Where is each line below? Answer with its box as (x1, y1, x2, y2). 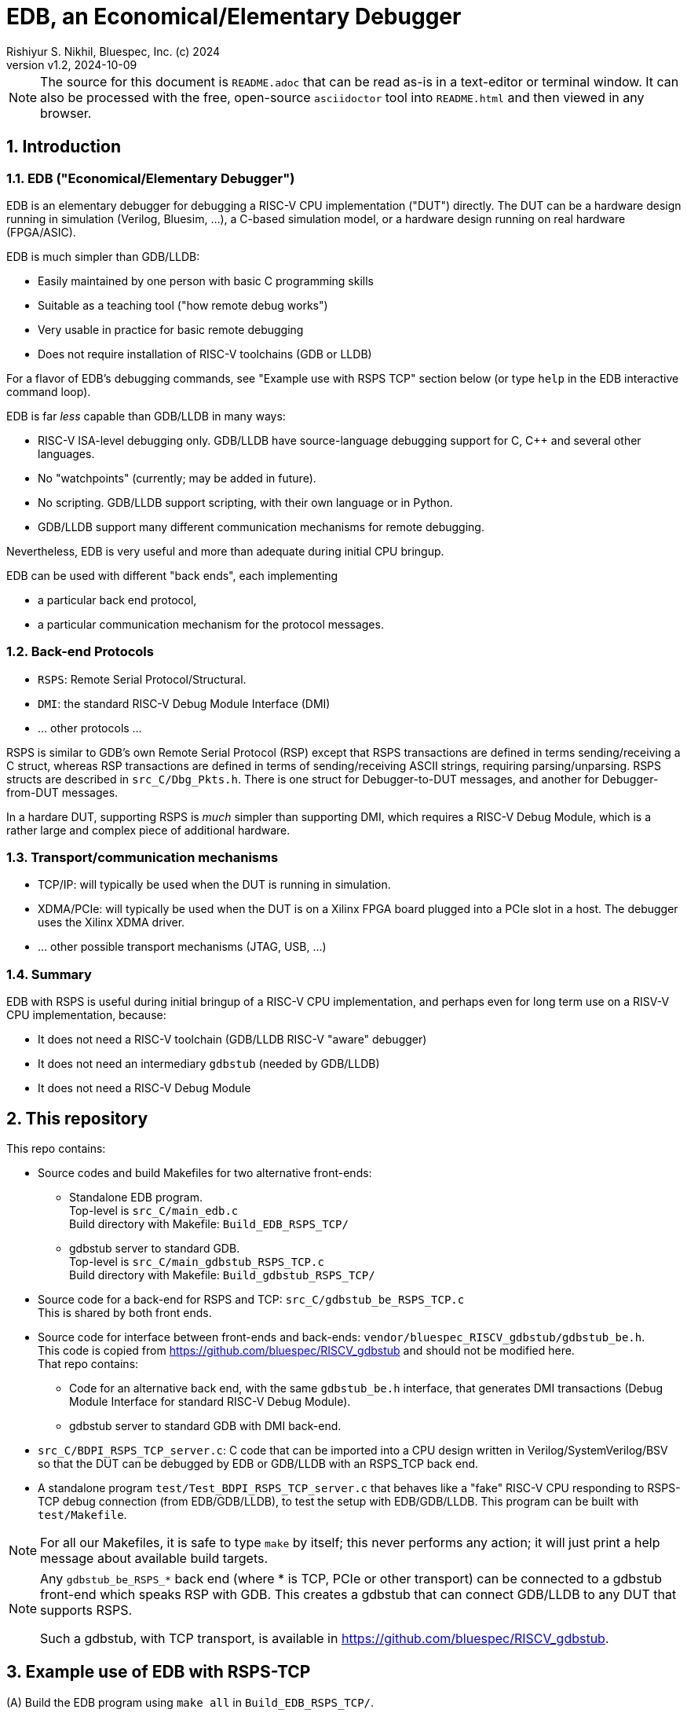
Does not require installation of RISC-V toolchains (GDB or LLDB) (38, 347, 372, 361)
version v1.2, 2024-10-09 (6, 57, 137, 72)
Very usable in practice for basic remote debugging (38, 322, 304, 336)
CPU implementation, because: (6, 1008, 166, 1022)
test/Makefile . (38, 1508, 127, 1522)
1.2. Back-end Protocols (6, 644, 154, 660)
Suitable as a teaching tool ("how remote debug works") (38, 298, 328, 312)
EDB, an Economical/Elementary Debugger (6, 3, 462, 30)
